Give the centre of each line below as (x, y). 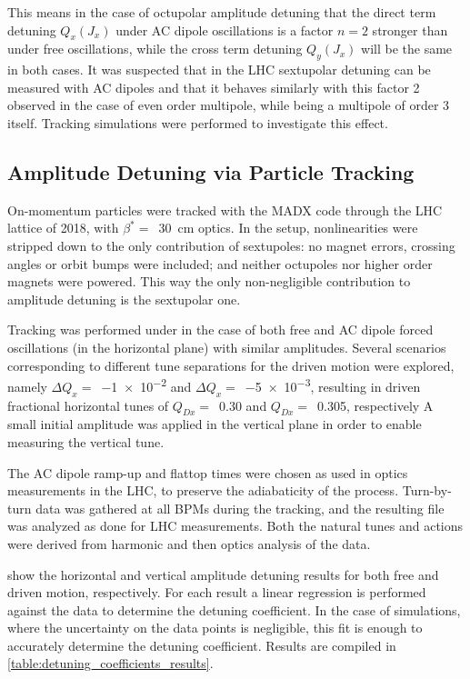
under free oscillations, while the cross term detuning (155, 49)
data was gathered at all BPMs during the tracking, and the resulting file (240, 508)
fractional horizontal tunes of (88, 405)
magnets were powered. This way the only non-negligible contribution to (209, 281)
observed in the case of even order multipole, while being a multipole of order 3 (229, 105)
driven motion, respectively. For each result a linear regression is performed (217, 592)
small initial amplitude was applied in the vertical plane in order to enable (215, 424)
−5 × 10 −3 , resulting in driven (333, 385)
